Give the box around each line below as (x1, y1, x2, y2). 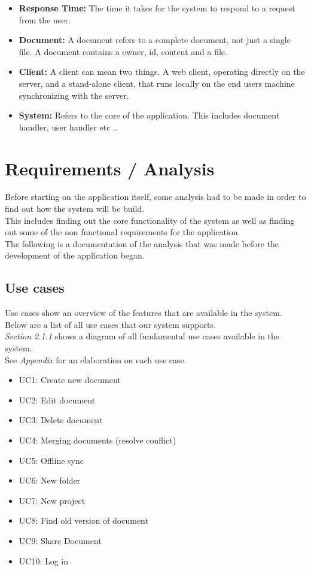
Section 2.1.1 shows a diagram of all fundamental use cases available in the (5, 330, 280, 342)
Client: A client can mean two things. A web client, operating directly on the (19, 65, 305, 78)
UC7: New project (19, 494, 86, 506)
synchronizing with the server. (19, 89, 129, 101)
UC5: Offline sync (19, 454, 84, 466)
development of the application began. (5, 249, 145, 262)
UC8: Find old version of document (19, 514, 148, 527)
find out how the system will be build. (5, 202, 145, 215)
